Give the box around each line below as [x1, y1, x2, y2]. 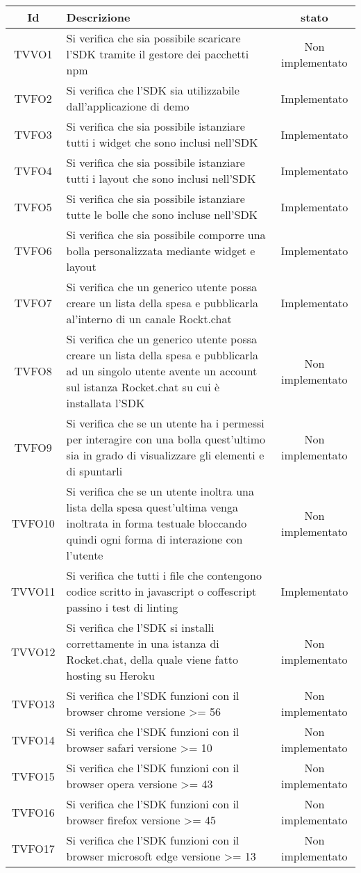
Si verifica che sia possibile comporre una [66, 227, 266, 243]
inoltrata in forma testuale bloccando [66, 515, 247, 531]
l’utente [66, 547, 103, 563]
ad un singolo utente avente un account [66, 363, 258, 379]
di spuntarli [66, 463, 123, 479]
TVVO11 [11, 583, 56, 599]
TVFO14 [11, 731, 55, 748]
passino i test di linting [66, 599, 178, 615]
